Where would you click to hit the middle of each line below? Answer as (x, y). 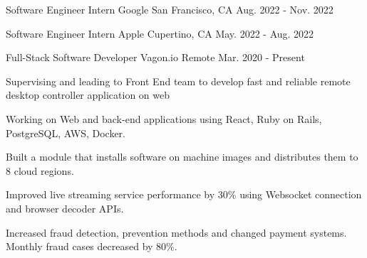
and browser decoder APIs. (65, 208)
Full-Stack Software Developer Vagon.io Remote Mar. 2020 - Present (155, 57)
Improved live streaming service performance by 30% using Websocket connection (184, 194)
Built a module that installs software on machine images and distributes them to (182, 157)
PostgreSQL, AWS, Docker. (66, 133)
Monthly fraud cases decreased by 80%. (92, 246)
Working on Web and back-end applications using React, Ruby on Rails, (164, 118)
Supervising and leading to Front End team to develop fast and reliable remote (178, 81)
